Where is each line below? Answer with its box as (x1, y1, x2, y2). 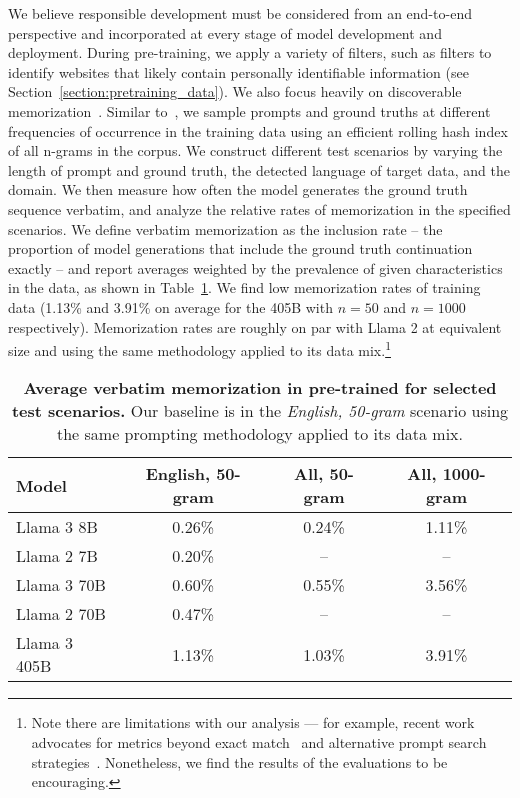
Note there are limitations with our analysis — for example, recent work (31, 712, 475, 733)
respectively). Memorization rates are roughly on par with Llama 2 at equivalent (8, 316, 502, 337)
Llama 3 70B (16, 573, 106, 597)
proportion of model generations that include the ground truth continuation (8, 238, 473, 259)
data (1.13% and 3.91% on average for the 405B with (8, 296, 333, 317)
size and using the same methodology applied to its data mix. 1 (8, 337, 391, 360)
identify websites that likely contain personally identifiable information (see (8, 61, 469, 82)
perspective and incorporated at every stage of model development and (8, 22, 442, 43)
